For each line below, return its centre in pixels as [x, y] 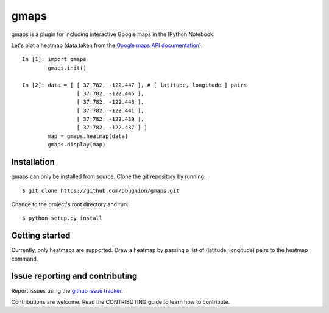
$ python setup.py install [62, 218]
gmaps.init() [67, 68]
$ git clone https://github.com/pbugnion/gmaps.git [101, 190]
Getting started [41, 236]
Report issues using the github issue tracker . [67, 290]
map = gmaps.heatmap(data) [88, 136]
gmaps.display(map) [77, 145]
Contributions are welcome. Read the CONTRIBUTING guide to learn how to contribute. [121, 301]
